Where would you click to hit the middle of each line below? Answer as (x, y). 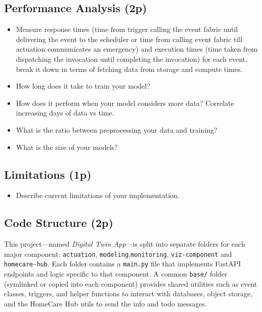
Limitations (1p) (48, 174)
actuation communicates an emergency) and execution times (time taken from (137, 49)
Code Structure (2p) (59, 223)
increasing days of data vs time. (65, 113)
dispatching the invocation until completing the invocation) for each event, (132, 58)
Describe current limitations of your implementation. (98, 195)
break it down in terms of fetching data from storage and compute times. (129, 69)
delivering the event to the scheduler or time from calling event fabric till (129, 39)
